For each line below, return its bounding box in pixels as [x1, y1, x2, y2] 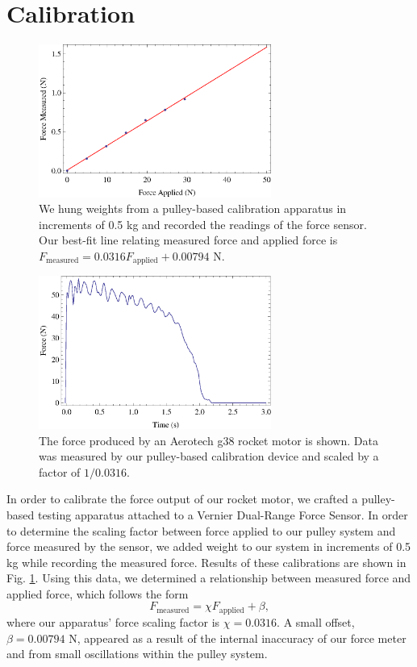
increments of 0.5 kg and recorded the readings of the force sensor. [39, 215, 367, 232]
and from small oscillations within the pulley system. [6, 645, 268, 662]
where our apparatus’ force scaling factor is [6, 613, 220, 630]
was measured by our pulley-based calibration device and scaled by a [39, 448, 379, 465]
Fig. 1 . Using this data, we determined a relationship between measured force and [6, 569, 411, 586]
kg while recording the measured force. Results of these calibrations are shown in [6, 553, 407, 570]
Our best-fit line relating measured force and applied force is [39, 231, 338, 248]
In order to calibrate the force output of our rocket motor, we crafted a [6, 490, 358, 507]
